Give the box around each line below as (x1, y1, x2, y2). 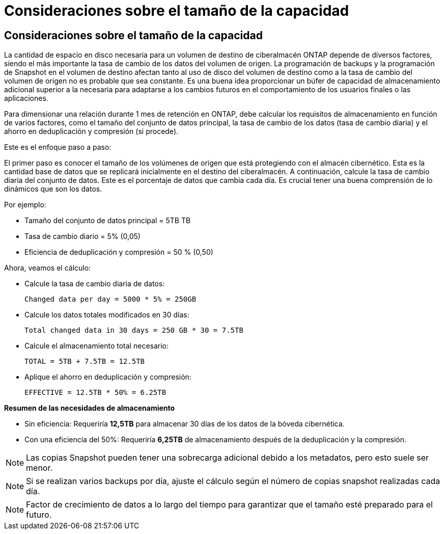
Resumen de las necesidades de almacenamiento (4, 404, 175, 413)
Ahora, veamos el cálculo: (4, 263, 91, 273)
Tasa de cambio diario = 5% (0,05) (24, 232, 141, 241)
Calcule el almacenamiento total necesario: (24, 341, 169, 351)
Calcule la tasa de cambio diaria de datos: (24, 279, 165, 288)
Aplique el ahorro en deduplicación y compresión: (24, 372, 191, 382)
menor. (26, 463, 53, 473)
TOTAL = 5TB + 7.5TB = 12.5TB (24, 357, 145, 366)
